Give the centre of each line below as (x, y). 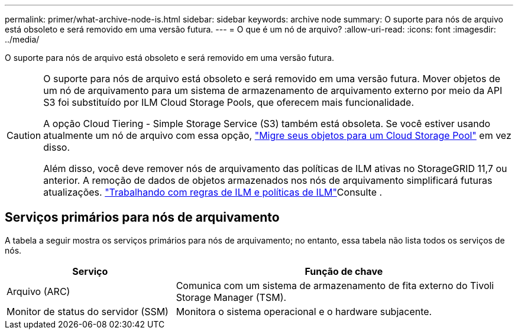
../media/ (22, 39)
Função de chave (344, 271)
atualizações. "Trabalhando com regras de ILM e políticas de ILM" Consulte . (213, 192)
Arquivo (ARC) (38, 291)
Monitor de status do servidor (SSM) (88, 311)
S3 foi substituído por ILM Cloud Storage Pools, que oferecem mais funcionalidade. (229, 102)
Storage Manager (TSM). (231, 297)
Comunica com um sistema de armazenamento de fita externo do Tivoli (335, 285)
